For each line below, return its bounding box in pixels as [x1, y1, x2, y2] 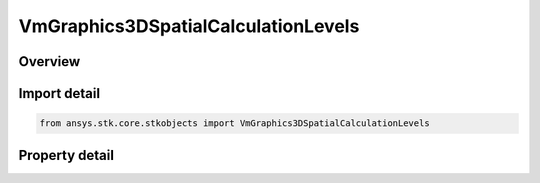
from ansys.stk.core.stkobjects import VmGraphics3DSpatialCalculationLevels [39, 118, 430, 129]
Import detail [18, 85, 100, 102]
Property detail [18, 146, 115, 164]
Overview [18, 53, 81, 70]
